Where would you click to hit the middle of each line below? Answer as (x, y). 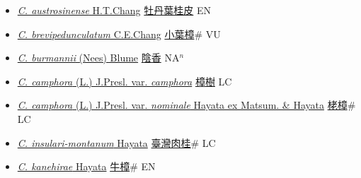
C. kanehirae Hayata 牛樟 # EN (86, 166)
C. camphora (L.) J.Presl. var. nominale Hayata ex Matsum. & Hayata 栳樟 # (187, 105)
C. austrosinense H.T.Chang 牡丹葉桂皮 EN (114, 10)
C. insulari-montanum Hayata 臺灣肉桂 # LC (116, 142)
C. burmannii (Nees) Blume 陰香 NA (98, 58)
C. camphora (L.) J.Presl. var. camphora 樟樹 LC (125, 81)
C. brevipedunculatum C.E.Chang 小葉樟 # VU (119, 34)
